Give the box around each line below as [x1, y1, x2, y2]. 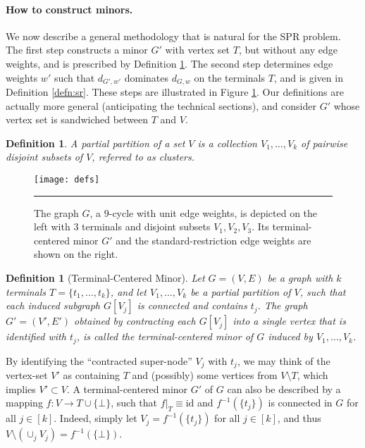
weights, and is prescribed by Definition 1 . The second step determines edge [6, 56, 333, 70]
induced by [268, 329, 313, 344]
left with [34, 219, 70, 234]
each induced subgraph [6, 298, 101, 313]
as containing [63, 368, 120, 382]
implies [6, 381, 36, 396]
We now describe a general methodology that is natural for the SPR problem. [6, 28, 341, 43]
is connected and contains [137, 298, 247, 313]
